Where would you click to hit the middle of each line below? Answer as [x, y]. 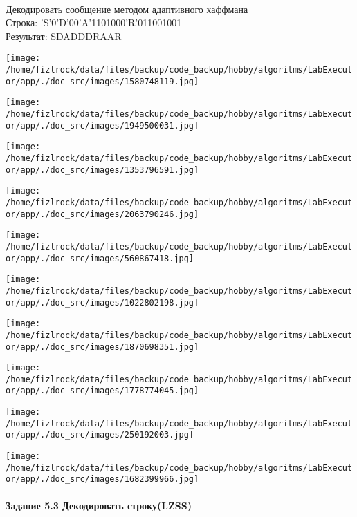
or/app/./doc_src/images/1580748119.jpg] [102, 81]
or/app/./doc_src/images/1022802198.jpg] [102, 302]
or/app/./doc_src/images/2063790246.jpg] [102, 214]
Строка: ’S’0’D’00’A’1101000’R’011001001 [94, 22]
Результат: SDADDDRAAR [64, 36]
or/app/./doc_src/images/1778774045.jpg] [102, 391]
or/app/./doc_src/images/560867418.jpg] [100, 258]
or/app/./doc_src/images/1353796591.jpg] [102, 170]
